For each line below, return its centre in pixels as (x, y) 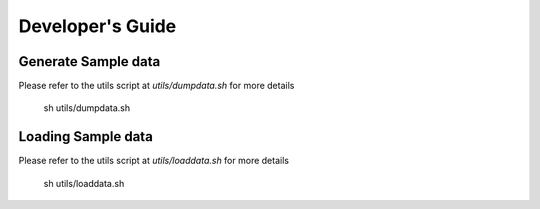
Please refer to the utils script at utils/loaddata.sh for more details (154, 161)
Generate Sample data (89, 61)
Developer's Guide (97, 26)
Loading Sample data (86, 136)
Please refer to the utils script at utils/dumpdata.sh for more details (156, 86)
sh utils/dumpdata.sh (87, 108)
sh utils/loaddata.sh (84, 183)
